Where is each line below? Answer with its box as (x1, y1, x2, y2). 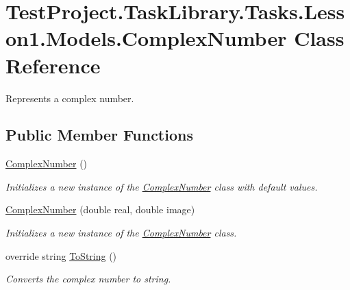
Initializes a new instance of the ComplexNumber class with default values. (5, 179, 318, 193)
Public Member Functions (5, 124, 193, 145)
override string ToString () (5, 248, 117, 263)
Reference (5, 51, 101, 79)
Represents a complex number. (5, 90, 134, 105)
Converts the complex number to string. (5, 271, 171, 286)
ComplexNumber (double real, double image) (5, 202, 195, 217)
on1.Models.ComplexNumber (5, 24, 287, 52)
